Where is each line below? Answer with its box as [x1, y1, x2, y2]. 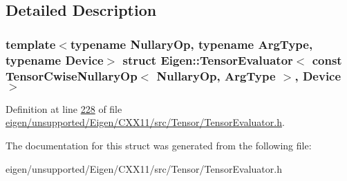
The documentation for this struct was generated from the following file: [6, 138, 312, 153]
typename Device [6, 51, 104, 68]
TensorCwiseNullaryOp [6, 67, 138, 84]
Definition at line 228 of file [6, 101, 122, 116]
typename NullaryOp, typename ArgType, [70, 35, 313, 52]
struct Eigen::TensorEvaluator [122, 51, 293, 68]
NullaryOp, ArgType [156, 67, 276, 84]
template [6, 35, 56, 52]
